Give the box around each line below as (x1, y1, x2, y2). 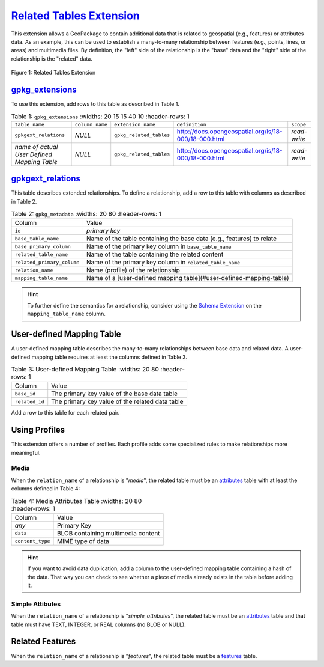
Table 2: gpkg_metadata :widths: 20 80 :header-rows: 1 (11, 210, 162, 218)
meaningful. (11, 449, 41, 456)
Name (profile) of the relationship (86, 266, 180, 275)
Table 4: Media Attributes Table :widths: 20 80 (11, 496, 142, 505)
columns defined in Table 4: (11, 485, 80, 492)
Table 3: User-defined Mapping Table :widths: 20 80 (11, 365, 159, 374)
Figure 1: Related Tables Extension (11, 69, 96, 76)
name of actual (14, 142, 58, 151)
